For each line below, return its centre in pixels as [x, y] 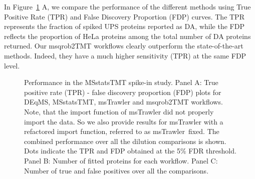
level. [12, 65]
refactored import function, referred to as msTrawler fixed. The [122, 131]
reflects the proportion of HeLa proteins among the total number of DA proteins [127, 36]
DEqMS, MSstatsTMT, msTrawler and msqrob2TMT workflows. [123, 102]
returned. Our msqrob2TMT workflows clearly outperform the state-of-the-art [124, 46]
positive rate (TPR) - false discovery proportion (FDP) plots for [123, 92]
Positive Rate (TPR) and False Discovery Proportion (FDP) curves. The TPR [124, 16]
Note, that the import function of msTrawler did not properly [119, 111]
